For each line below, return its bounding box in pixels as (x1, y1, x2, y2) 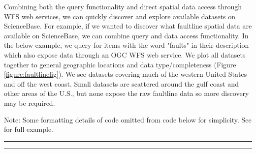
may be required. (4, 97, 55, 108)
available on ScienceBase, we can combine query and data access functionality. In (4, 30, 249, 40)
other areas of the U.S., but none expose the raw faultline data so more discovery (4, 88, 249, 98)
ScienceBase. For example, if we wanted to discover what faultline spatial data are (4, 21, 252, 31)
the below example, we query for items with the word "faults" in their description (4, 40, 249, 50)
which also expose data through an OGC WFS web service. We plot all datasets (4, 49, 246, 60)
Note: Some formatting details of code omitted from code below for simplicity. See (4, 114, 252, 124)
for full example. (4, 124, 54, 134)
